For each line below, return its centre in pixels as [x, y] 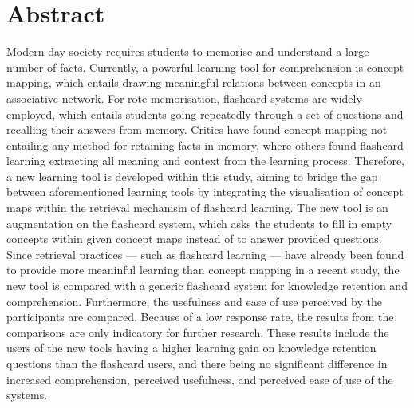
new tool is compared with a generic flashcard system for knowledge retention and [207, 286]
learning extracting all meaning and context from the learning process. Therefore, [205, 161]
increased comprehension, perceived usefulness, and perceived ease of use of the [200, 379]
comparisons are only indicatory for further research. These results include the [198, 332]
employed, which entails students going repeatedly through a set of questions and [205, 114]
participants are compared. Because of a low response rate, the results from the [200, 317]
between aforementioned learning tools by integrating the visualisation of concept [205, 192]
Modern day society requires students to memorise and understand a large [188, 51]
